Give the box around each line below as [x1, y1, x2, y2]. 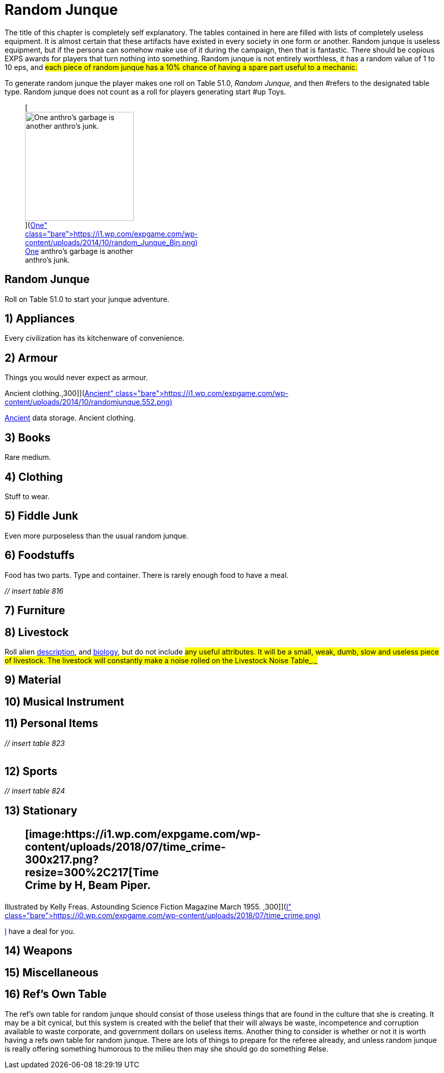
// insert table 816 [5, 586, 64, 595]
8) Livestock [5, 625, 69, 639]
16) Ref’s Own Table [5, 988, 107, 1001]
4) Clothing [5, 470, 63, 483]
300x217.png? [25, 853, 99, 866]
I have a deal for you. [5, 926, 75, 936]
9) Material [5, 673, 61, 687]
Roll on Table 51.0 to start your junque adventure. [5, 294, 169, 304]
